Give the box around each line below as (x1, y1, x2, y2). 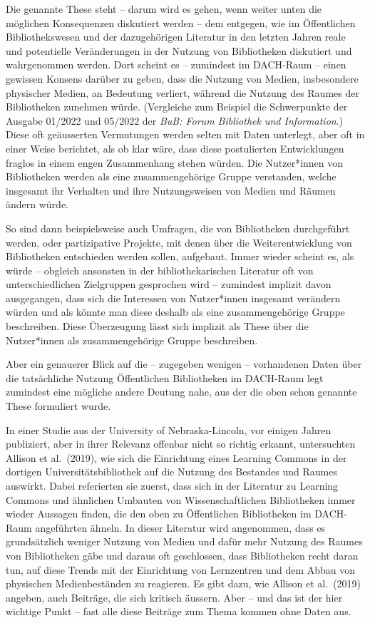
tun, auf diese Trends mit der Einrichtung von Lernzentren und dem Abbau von (6, 562, 356, 577)
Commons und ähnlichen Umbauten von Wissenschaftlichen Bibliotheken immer (6, 492, 356, 507)
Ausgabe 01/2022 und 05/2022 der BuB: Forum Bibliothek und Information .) (6, 113, 344, 128)
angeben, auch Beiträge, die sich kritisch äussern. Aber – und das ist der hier (6, 589, 343, 604)
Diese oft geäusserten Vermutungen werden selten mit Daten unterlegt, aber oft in (6, 127, 365, 142)
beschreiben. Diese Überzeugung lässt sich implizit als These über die (6, 319, 309, 334)
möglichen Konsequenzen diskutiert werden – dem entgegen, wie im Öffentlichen (6, 15, 356, 30)
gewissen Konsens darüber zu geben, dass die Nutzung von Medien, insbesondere (6, 71, 359, 86)
